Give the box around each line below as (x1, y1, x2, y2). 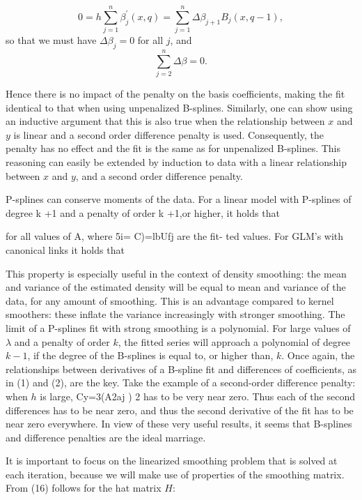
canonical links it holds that (6, 242, 125, 257)
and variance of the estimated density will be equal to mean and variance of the (6, 280, 346, 294)
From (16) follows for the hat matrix (6, 480, 162, 495)
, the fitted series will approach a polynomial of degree (118, 334, 350, 349)
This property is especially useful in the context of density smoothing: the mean (6, 266, 347, 280)
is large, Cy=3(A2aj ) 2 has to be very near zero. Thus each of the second (40, 388, 355, 403)
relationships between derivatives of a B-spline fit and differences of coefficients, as (6, 361, 357, 376)
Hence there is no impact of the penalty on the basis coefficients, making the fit (6, 86, 345, 101)
